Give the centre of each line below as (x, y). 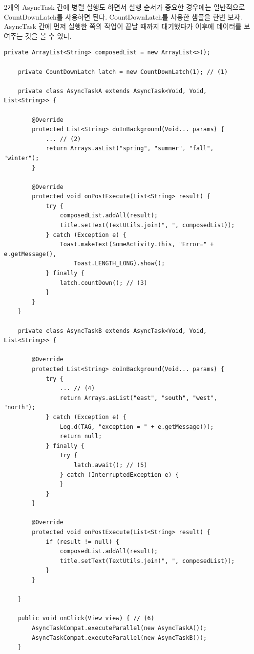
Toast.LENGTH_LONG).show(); (119, 264)
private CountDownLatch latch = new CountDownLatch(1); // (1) (123, 72)
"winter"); (21, 158)
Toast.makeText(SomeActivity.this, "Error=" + (137, 245)
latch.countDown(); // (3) (104, 283)
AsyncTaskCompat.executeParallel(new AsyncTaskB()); (119, 638)
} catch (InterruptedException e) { (119, 475)
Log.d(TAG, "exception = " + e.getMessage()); (137, 427)
